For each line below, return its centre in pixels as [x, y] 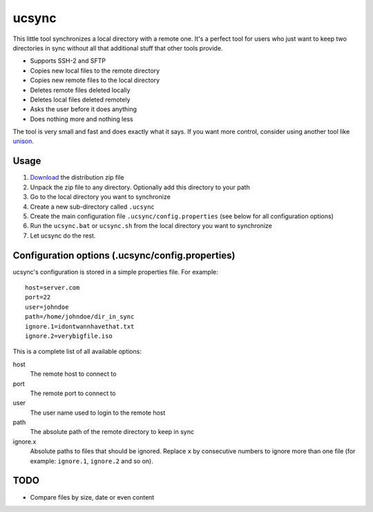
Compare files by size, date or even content [92, 497]
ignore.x [25, 442]
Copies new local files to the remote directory [95, 70]
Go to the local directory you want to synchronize [100, 197]
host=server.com [52, 288]
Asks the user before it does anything [84, 109]
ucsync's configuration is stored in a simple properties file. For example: [115, 272]
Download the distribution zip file [77, 178]
